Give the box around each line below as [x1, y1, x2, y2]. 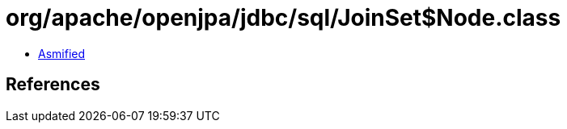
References [6, 74, 100, 95]
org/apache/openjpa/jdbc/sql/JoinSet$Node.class [6, 4, 561, 31]
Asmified [38, 46, 86, 60]
